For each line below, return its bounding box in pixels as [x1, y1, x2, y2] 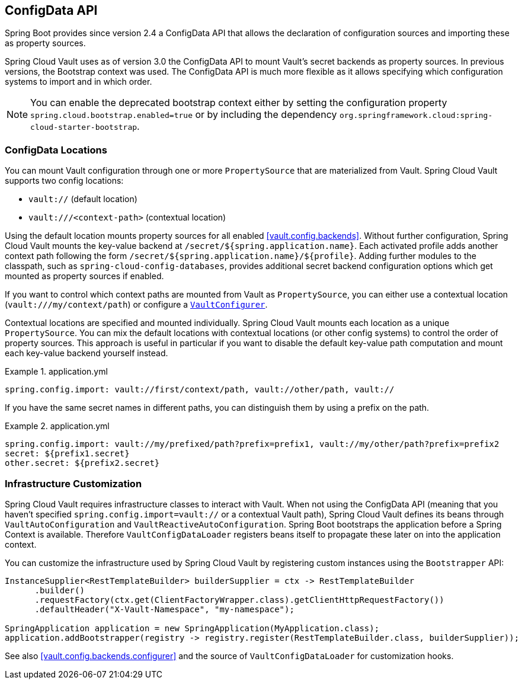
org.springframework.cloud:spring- [339, 111, 493, 120]
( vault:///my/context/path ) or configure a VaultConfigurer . [5, 299, 268, 310]
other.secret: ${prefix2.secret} [5, 458, 160, 468]
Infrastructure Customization [5, 477, 142, 490]
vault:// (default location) [28, 194, 137, 204]
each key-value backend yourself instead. [5, 348, 168, 359]
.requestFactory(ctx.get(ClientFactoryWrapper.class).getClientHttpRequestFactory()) [34, 594, 444, 605]
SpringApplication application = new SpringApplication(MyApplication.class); [5, 623, 380, 633]
